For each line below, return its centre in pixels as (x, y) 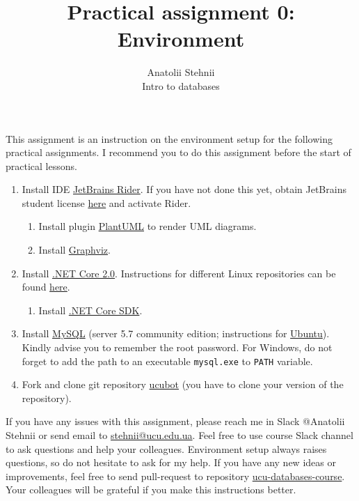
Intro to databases (181, 85)
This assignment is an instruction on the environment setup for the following (169, 138)
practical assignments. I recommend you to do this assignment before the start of (178, 152)
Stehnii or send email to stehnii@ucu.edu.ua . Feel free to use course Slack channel (179, 435)
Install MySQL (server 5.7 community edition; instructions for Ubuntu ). (176, 333)
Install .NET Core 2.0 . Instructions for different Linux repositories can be (179, 273)
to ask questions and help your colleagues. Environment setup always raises (166, 448)
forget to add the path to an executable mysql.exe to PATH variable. (167, 361)
